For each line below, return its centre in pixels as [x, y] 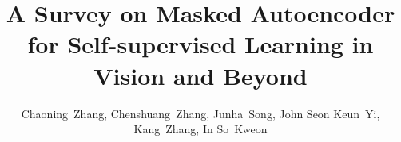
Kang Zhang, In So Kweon [200, 129]
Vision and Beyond [200, 75]
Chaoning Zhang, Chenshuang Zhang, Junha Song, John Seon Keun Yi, [200, 113]
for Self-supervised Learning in [200, 44]
